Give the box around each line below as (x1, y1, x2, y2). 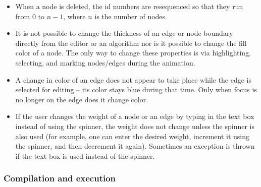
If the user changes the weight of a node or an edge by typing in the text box (15, 111, 254, 121)
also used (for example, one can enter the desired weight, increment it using (15, 131, 249, 141)
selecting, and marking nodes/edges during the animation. (15, 57, 195, 68)
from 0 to (15, 11, 45, 21)
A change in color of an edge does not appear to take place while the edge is (15, 74, 252, 85)
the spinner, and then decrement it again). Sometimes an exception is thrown (15, 141, 255, 151)
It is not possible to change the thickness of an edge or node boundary (15, 28, 233, 38)
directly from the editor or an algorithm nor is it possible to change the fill (15, 37, 247, 48)
